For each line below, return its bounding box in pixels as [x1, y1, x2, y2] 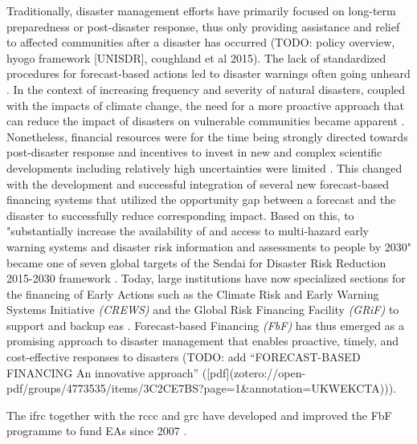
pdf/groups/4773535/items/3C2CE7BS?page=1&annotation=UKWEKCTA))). [6, 380, 397, 397]
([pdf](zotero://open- [202, 364, 306, 381]
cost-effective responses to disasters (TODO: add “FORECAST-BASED [6, 348, 361, 365]
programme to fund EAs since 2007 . [6, 422, 187, 439]
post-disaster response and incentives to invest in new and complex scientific [6, 144, 382, 161]
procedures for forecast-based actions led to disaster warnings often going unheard [6, 65, 411, 82]
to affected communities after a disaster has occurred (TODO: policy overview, [6, 34, 395, 51]
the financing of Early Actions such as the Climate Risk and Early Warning [6, 285, 379, 302]
